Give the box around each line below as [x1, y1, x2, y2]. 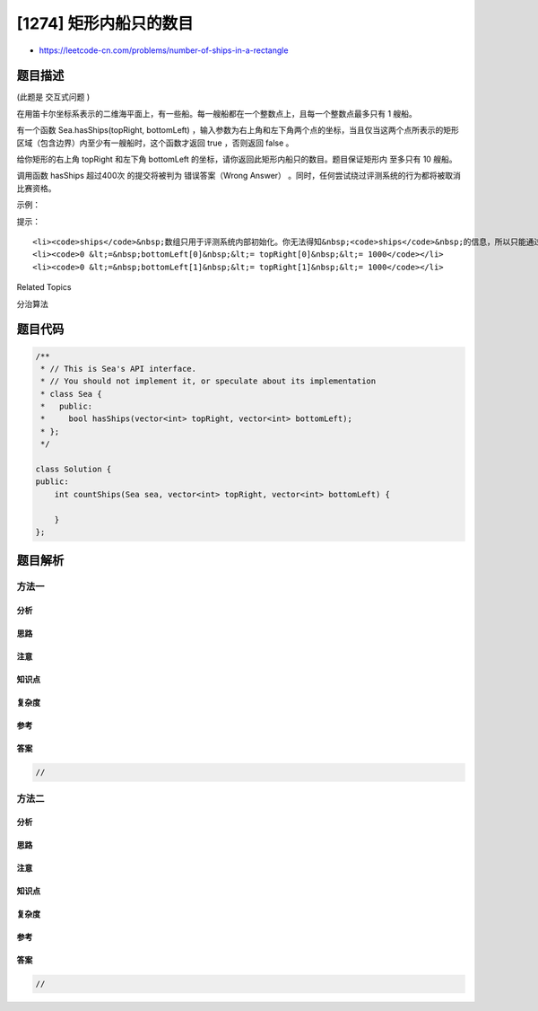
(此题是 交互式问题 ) [16, 92, 91, 102]
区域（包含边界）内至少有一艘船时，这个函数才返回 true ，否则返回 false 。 [16, 137, 294, 148]
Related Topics [16, 282, 72, 293]
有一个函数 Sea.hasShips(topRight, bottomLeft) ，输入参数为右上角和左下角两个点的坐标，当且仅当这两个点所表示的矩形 [16, 125, 459, 136]
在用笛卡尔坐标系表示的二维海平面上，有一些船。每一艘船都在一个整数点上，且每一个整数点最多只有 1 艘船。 [16, 108, 417, 119]
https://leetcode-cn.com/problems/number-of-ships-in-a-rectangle [39, 45, 289, 56]
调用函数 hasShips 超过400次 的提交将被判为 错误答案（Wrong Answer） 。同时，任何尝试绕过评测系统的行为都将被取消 [16, 171, 462, 181]
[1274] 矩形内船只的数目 [16, 13, 195, 33]
